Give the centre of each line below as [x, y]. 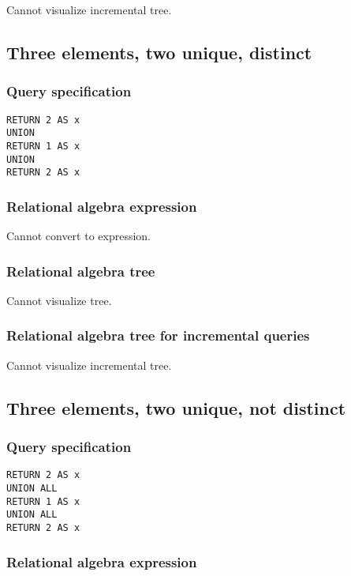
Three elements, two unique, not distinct [176, 407]
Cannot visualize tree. [59, 300]
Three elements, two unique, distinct [159, 52]
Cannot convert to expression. [79, 236]
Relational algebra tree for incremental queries [158, 335]
